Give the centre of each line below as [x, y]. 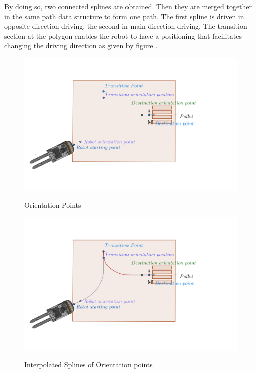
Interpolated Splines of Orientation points [88, 365]
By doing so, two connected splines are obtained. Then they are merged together [128, 6]
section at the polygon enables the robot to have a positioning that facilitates [123, 35]
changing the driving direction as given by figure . [81, 45]
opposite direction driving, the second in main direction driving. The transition [126, 26]
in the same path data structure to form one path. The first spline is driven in [124, 16]
